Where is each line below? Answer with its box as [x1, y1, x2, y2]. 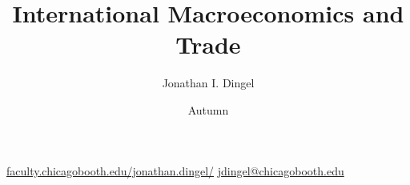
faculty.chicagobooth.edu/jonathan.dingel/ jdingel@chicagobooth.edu [6, 162, 344, 179]
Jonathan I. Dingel [162, 74, 255, 91]
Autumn [187, 101, 229, 118]
